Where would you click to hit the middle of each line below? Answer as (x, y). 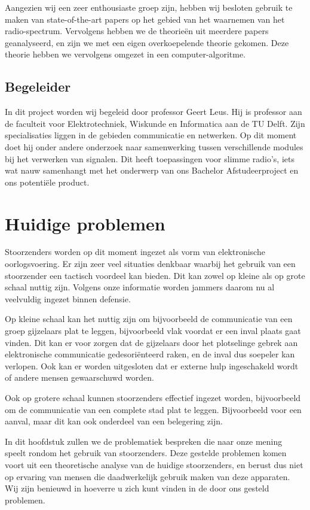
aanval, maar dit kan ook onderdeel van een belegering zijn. (114, 421)
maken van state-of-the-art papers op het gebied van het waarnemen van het (145, 19)
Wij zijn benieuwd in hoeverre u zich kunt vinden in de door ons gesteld (137, 488)
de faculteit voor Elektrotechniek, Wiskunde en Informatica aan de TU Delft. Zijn (155, 123)
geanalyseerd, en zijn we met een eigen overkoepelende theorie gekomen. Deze (147, 42)
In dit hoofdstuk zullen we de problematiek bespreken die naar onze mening (144, 441)
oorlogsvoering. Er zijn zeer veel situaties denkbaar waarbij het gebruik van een (150, 264)
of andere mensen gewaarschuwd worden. (79, 377)
